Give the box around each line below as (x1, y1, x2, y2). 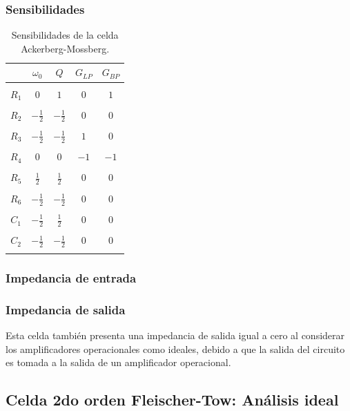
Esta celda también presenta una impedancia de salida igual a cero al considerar (6, 327, 345, 342)
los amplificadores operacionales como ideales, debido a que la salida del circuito (6, 341, 345, 356)
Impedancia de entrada (6, 269, 137, 286)
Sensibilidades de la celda (11, 28, 119, 42)
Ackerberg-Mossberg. (21, 41, 110, 55)
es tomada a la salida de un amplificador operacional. (6, 355, 231, 370)
